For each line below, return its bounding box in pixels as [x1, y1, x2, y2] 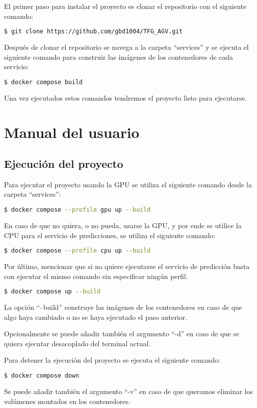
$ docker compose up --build [4, 288, 101, 295]
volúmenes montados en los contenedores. [4, 396, 131, 406]
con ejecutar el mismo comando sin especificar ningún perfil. [4, 271, 188, 281]
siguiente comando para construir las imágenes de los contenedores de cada [4, 51, 233, 62]
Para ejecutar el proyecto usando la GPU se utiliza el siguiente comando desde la [4, 179, 252, 189]
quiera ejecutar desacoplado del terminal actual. [4, 338, 151, 348]
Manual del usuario [4, 122, 140, 142]
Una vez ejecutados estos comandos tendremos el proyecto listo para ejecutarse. [4, 92, 247, 103]
